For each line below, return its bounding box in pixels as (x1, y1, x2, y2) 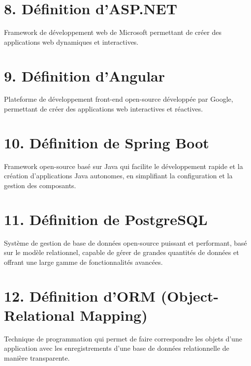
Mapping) (80, 305, 148, 325)
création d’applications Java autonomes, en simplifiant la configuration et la (4, 170, 233, 181)
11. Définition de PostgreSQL (4, 209, 208, 229)
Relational (4, 305, 75, 325)
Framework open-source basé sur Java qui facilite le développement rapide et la (4, 161, 243, 171)
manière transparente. (4, 352, 70, 363)
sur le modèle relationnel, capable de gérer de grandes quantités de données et (4, 247, 239, 257)
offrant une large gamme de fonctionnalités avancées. (4, 256, 163, 267)
